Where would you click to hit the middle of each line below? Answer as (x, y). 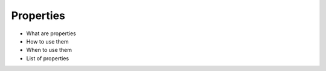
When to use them (49, 50)
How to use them (47, 41)
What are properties (51, 33)
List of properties (48, 58)
